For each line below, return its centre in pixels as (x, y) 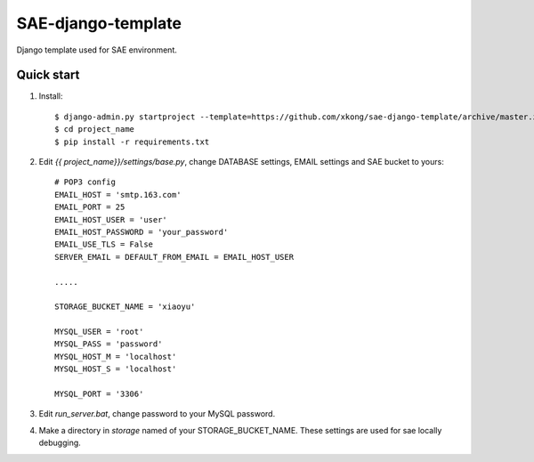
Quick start (48, 75)
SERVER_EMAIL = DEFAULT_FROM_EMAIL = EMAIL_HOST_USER (174, 257)
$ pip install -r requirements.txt (132, 142)
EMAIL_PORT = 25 (90, 207)
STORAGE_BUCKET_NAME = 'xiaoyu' (125, 307)
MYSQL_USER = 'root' (99, 332)
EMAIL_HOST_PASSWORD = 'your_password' (142, 232)
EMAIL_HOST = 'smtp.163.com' (118, 195)
